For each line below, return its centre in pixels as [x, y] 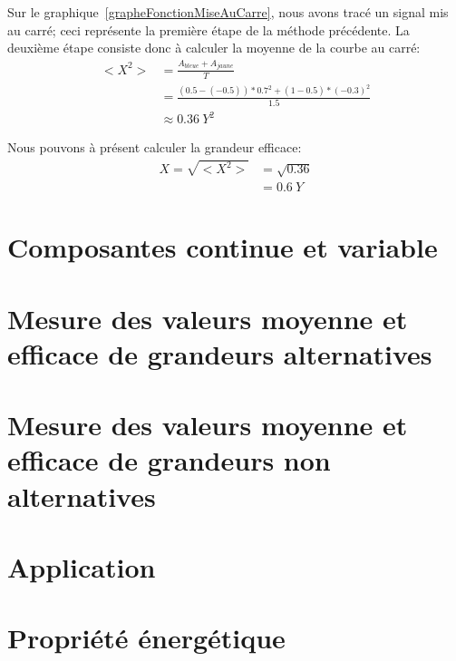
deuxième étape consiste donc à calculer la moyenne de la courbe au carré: [214, 48]
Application [82, 566]
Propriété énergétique [146, 638]
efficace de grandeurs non [169, 460]
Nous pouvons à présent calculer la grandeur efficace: [155, 147]
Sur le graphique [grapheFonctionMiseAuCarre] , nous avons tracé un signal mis [228, 12]
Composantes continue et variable [223, 247]
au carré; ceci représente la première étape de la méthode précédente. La [209, 29]
